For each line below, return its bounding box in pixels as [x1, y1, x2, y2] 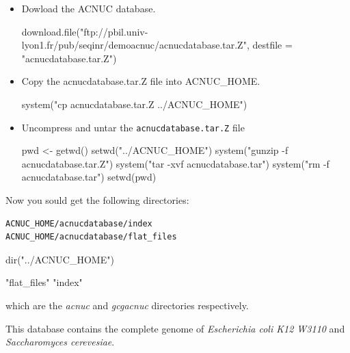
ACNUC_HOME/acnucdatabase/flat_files [5, 232, 177, 242]
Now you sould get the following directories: [5, 193, 189, 207]
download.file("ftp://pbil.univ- [21, 24, 148, 38]
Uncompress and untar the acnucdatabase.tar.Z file [21, 120, 245, 134]
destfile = [252, 38, 293, 52]
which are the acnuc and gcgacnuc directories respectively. [5, 298, 249, 312]
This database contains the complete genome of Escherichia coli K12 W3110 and [5, 321, 345, 335]
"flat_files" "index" [5, 275, 83, 289]
